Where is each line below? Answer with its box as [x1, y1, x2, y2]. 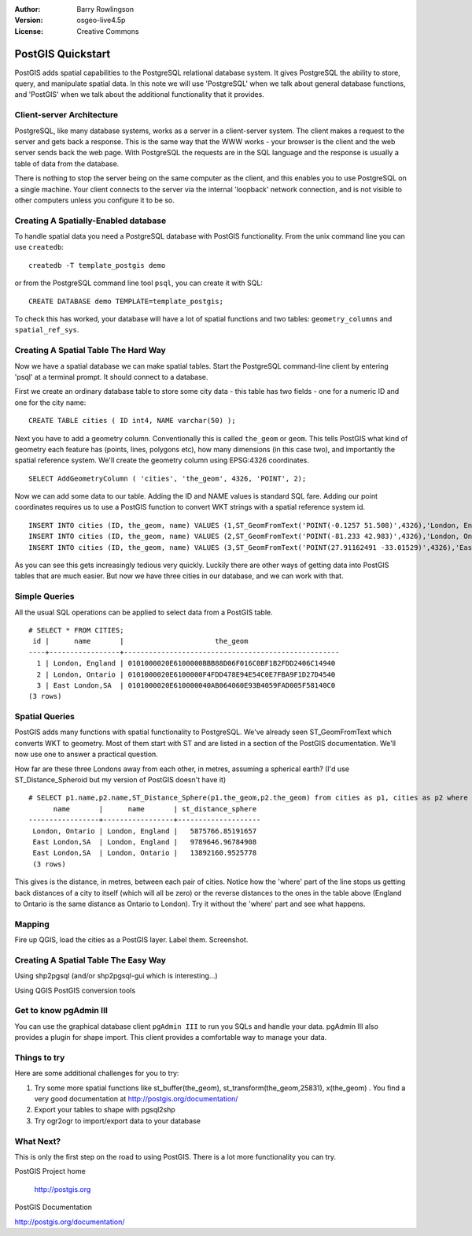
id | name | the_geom [32, 637, 249, 646]
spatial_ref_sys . [14, 325, 79, 335]
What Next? [14, 1135, 61, 1146]
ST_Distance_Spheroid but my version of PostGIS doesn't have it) [14, 775, 227, 785]
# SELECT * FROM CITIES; [28, 625, 124, 634]
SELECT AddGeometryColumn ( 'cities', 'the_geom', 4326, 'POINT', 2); [28, 473, 307, 483]
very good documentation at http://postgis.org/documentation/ [34, 1094, 238, 1104]
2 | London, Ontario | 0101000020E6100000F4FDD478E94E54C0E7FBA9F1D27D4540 [36, 670, 336, 679]
